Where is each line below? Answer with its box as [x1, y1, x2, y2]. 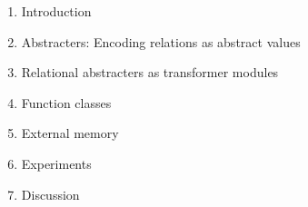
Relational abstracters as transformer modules [21, 63, 279, 82]
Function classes [21, 93, 112, 112]
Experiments [21, 153, 92, 172]
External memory [21, 123, 119, 143]
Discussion [21, 184, 80, 203]
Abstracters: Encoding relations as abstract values [21, 32, 301, 51]
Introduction [21, 2, 92, 20]
